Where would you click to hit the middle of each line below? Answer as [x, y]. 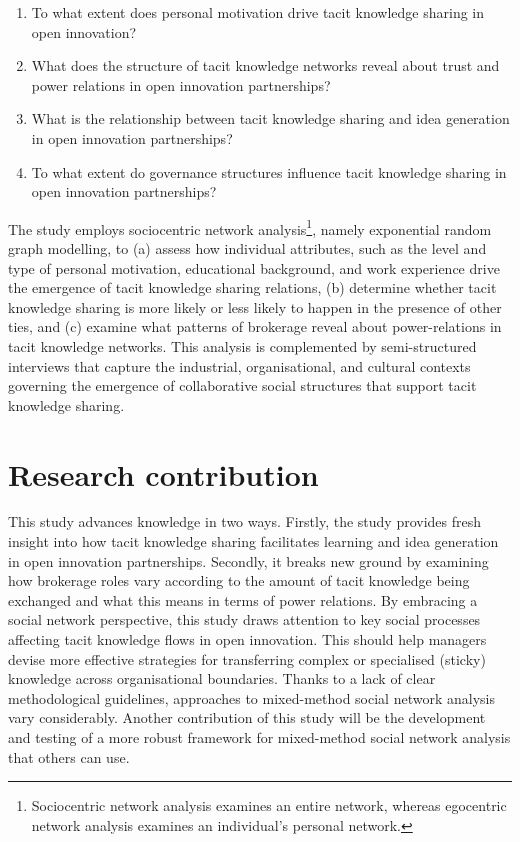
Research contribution [163, 473]
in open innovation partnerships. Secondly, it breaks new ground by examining [248, 560]
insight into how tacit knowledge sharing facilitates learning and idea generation [253, 541]
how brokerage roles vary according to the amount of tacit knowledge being [239, 580]
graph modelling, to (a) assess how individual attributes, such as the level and [247, 248]
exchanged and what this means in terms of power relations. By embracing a [243, 599]
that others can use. [69, 756]
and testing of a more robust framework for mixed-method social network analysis [259, 737]
